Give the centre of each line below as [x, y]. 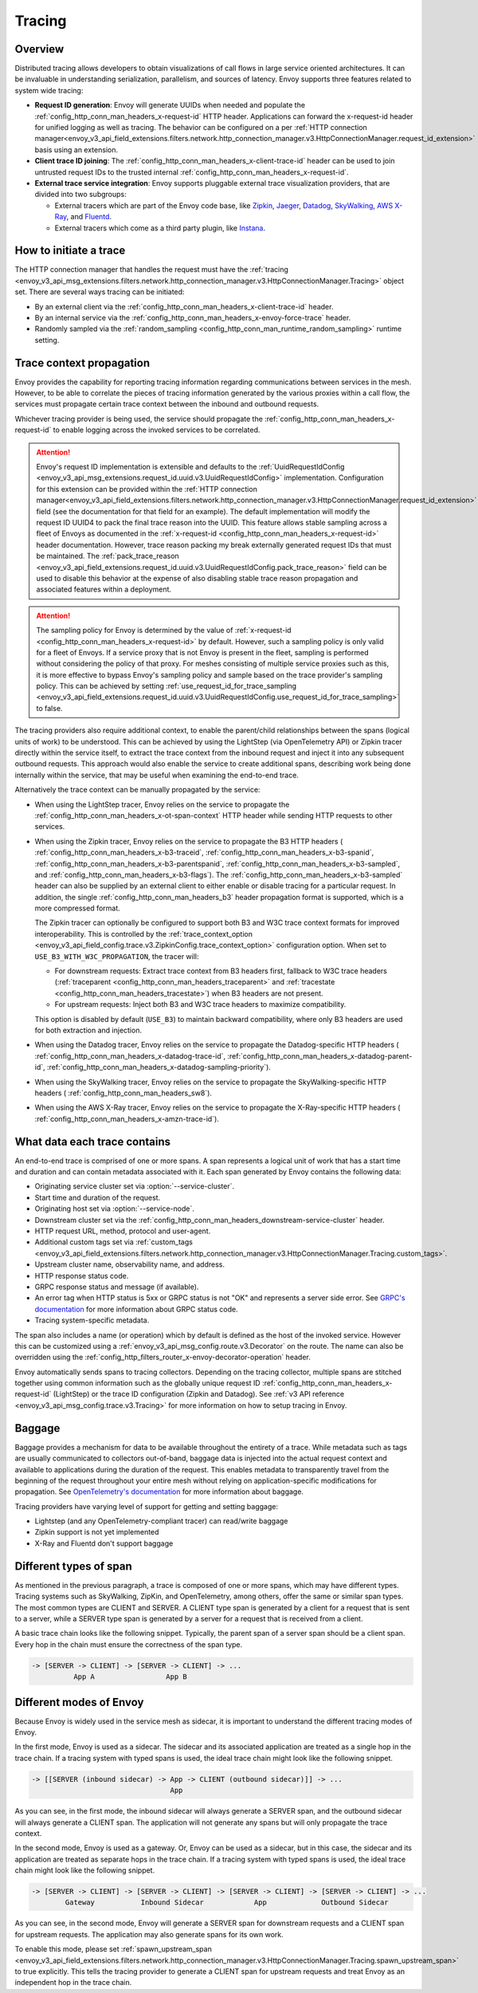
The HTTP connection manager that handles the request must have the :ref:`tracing [151, 269]
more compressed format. [78, 908]
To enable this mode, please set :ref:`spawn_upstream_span [114, 1949]
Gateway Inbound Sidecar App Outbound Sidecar [227, 1903]
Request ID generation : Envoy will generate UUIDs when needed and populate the [170, 105]
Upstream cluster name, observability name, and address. [130, 1264]
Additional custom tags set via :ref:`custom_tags [114, 1242]
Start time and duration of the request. [98, 1197]
